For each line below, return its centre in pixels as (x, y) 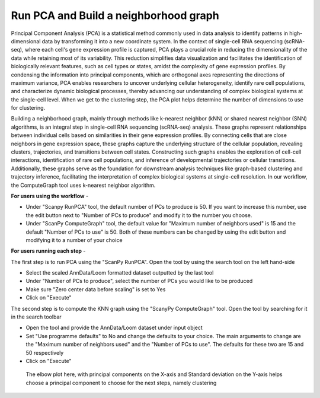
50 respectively (45, 352)
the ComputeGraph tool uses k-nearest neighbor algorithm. (83, 185)
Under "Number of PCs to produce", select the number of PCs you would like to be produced (139, 281)
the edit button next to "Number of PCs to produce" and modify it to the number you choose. (139, 215)
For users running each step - (48, 251)
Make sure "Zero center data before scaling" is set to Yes (96, 289)
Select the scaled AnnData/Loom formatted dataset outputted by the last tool (120, 273)
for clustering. (28, 108)
